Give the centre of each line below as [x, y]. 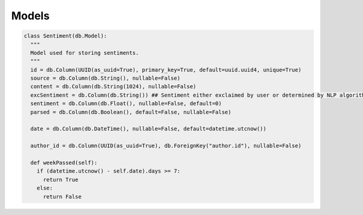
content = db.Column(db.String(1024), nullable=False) [113, 87]
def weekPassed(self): [64, 163]
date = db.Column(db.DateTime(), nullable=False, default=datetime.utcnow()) [149, 129]
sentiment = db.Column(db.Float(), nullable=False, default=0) [126, 104]
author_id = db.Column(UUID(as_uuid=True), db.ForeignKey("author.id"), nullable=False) [166, 146]
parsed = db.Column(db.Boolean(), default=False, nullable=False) [131, 112]
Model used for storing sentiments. [85, 53]
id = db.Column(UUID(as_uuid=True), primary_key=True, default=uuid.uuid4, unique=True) [166, 70]
